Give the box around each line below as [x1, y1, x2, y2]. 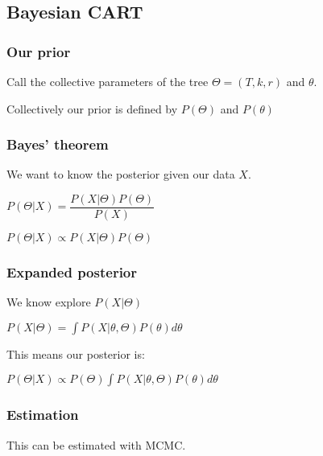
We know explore [6, 294, 91, 310]
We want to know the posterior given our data [6, 166, 235, 183]
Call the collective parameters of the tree [6, 73, 209, 89]
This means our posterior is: [6, 345, 145, 362]
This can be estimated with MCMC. [6, 436, 186, 453]
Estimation [6, 405, 79, 425]
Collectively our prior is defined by [6, 100, 178, 117]
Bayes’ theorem [6, 134, 109, 154]
